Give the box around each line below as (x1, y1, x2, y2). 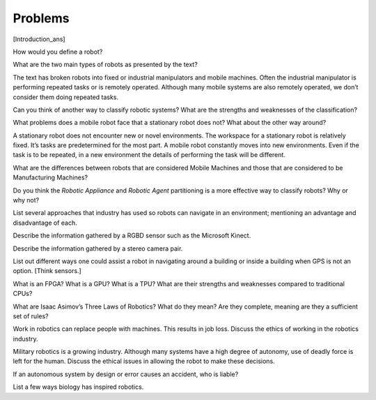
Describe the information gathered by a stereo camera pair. (13, 244, 183, 253)
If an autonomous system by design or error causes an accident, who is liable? (13, 370, 239, 378)
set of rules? (13, 311, 49, 320)
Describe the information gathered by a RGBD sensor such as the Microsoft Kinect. (13, 231, 251, 240)
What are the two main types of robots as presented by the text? (13, 60, 198, 69)
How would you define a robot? (13, 47, 103, 56)
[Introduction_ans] (13, 35, 65, 43)
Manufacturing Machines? (13, 173, 88, 182)
